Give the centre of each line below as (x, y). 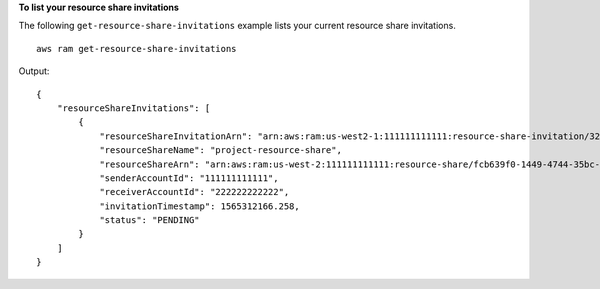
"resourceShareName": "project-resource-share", (220, 150)
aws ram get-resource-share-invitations (136, 48)
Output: (34, 71)
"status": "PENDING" (149, 220)
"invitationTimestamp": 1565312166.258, (199, 206)
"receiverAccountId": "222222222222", (194, 192)
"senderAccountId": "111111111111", (189, 178)
